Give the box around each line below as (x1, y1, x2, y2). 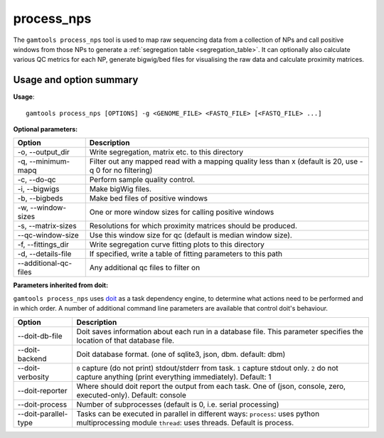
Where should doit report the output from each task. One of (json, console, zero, (76, 381, 346, 391)
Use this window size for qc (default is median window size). (89, 230, 293, 240)
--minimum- (29, 156, 70, 166)
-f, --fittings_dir (17, 240, 69, 250)
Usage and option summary (13, 74, 139, 86)
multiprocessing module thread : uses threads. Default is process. (76, 417, 294, 427)
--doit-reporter (17, 385, 68, 395)
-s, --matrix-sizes (17, 221, 78, 231)
